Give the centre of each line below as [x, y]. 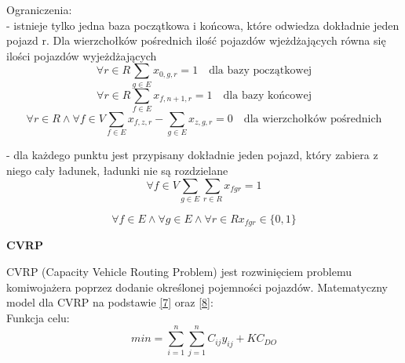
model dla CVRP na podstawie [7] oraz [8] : [110, 302]
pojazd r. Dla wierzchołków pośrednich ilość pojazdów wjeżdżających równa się [196, 40]
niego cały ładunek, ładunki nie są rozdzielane [117, 170]
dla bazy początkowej [261, 71]
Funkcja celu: [38, 317]
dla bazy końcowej [267, 95]
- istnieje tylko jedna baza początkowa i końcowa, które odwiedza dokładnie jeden [203, 25]
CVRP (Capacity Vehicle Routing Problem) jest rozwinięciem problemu [179, 271]
